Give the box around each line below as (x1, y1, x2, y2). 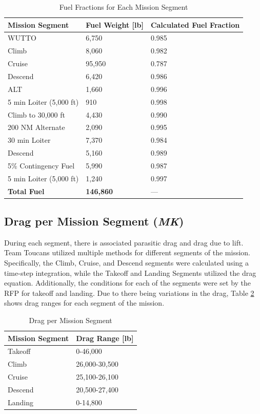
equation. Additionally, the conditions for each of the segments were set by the (4, 277, 251, 288)
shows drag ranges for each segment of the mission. (4, 297, 165, 308)
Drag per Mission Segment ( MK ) (4, 213, 184, 229)
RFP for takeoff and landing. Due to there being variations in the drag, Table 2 (4, 287, 254, 298)
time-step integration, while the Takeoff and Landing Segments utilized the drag (4, 267, 256, 278)
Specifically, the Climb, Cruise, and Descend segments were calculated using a (4, 257, 249, 268)
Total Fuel (8, 185, 45, 196)
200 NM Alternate (8, 122, 65, 133)
